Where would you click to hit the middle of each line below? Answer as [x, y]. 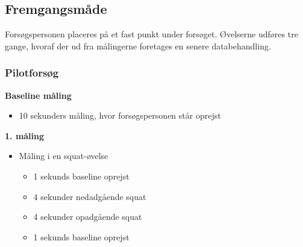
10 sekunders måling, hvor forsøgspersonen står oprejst [120, 115]
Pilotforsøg [32, 73]
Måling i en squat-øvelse [64, 156]
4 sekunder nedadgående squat [90, 196]
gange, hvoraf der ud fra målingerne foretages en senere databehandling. [138, 45]
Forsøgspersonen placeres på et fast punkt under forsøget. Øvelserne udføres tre [151, 34]
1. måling [25, 135]
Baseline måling [38, 95]
